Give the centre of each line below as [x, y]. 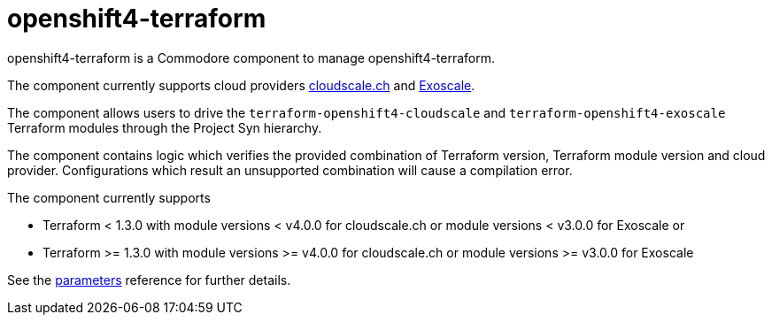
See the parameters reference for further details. [149, 280]
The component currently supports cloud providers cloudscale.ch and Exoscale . [241, 85]
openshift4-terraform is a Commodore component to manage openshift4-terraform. [251, 57]
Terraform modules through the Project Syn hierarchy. [165, 127]
